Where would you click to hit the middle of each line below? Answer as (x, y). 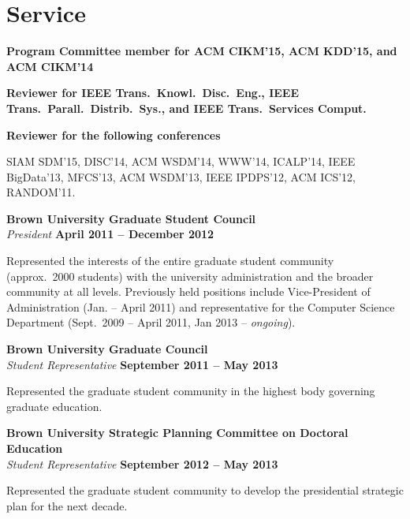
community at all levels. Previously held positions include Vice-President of (188, 291)
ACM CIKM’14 (50, 66)
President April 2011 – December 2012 (110, 234)
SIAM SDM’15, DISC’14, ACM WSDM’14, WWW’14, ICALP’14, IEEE (181, 161)
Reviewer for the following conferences (114, 134)
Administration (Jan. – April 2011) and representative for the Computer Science (201, 306)
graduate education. (54, 406)
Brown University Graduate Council (107, 349)
